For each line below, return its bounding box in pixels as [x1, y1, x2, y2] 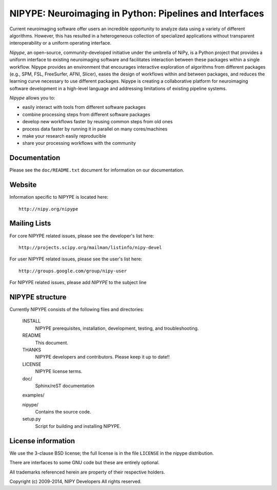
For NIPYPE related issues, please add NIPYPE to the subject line [9, 279, 147, 286]
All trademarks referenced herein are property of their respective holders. [9, 469, 165, 475]
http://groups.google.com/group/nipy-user [18, 268, 127, 274]
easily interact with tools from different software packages [22, 104, 146, 110]
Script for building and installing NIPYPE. [35, 423, 121, 429]
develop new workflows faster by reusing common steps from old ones [22, 119, 173, 125]
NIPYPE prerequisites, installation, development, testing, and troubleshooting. [35, 325, 199, 331]
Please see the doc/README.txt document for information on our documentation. [9, 167, 184, 173]
